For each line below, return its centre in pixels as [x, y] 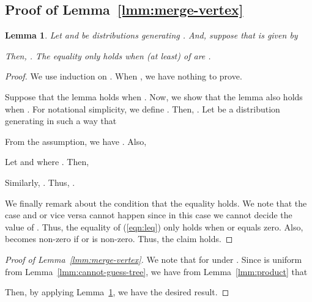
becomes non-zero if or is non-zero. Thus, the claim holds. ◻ [119, 239]
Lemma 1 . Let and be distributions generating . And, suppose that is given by [151, 35]
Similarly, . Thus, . [40, 182]
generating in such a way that [61, 121]
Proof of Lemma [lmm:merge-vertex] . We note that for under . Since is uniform [154, 259]
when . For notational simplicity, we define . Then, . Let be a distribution [143, 109]
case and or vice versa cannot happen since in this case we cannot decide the [149, 215]
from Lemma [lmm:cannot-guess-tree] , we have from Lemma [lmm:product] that [156, 271]
